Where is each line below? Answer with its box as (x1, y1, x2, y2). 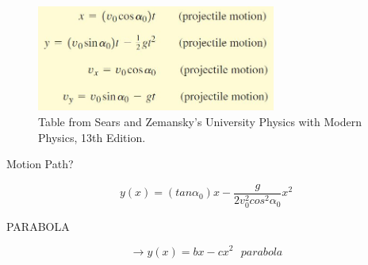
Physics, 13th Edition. (38, 129, 146, 145)
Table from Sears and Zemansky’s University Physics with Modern (38, 113, 362, 129)
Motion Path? (6, 156, 74, 172)
